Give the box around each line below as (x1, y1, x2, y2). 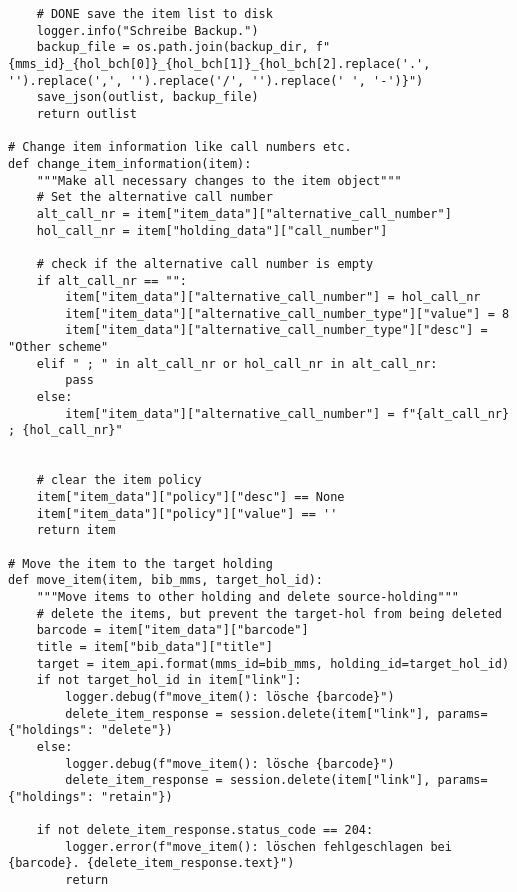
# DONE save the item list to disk (36, 7, 273, 21)
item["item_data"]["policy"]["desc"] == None (36, 490, 345, 505)
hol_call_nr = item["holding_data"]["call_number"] (36, 223, 388, 238)
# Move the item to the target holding (8, 556, 273, 571)
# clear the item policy (36, 473, 202, 488)
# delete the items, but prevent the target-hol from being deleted (36, 606, 502, 621)
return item (36, 523, 116, 538)
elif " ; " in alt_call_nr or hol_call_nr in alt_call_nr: (36, 356, 438, 371)
